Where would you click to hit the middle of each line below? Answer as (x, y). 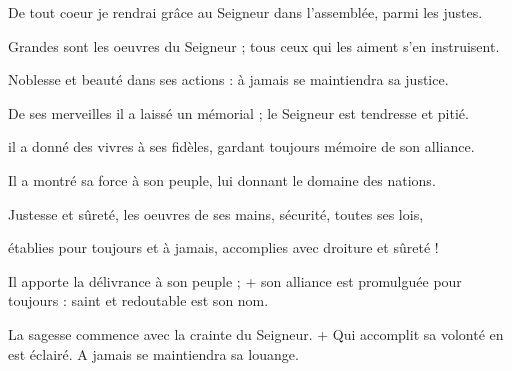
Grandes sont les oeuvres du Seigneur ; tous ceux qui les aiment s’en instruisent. (254, 45)
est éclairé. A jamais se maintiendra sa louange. (153, 353)
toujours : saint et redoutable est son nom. (138, 300)
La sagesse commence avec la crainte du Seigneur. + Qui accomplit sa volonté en (256, 333)
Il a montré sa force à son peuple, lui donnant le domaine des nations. (222, 179)
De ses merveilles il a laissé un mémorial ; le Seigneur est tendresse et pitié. (238, 112)
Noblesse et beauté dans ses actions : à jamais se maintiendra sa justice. (228, 79)
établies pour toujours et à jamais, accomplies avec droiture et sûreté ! (223, 247)
